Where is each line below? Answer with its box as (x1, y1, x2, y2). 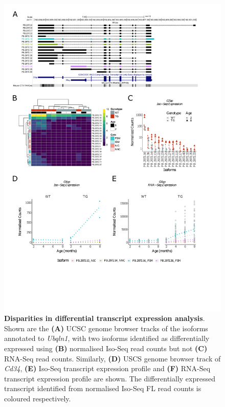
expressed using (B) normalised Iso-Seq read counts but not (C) (4, 343, 208, 354)
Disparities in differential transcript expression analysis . (4, 313, 205, 324)
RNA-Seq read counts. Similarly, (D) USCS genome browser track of (4, 353, 221, 363)
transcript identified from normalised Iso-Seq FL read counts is (4, 383, 201, 394)
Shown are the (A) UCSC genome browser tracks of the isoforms (4, 323, 208, 333)
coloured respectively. (4, 393, 71, 404)
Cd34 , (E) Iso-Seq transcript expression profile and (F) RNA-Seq (4, 363, 211, 374)
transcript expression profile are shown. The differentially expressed (4, 373, 215, 383)
